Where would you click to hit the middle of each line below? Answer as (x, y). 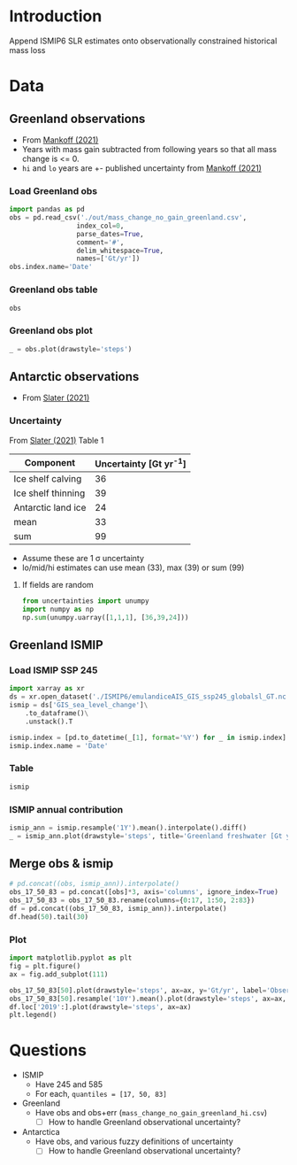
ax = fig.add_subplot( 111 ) (59, 974)
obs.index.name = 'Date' (51, 267)
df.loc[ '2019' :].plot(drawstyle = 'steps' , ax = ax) (100, 1007)
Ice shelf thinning (49, 493)
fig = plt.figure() (45, 967)
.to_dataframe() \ (57, 713)
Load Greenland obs (53, 190)
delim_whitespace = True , (120, 251)
